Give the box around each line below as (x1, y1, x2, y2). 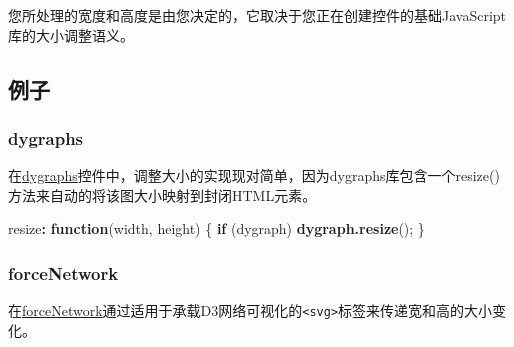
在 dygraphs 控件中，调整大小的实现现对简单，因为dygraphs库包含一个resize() (8, 165, 500, 186)
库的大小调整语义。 (8, 24, 134, 45)
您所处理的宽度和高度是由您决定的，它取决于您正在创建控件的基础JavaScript (8, 5, 507, 25)
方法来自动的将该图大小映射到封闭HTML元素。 (8, 184, 317, 205)
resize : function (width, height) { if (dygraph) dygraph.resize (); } (8, 218, 425, 239)
